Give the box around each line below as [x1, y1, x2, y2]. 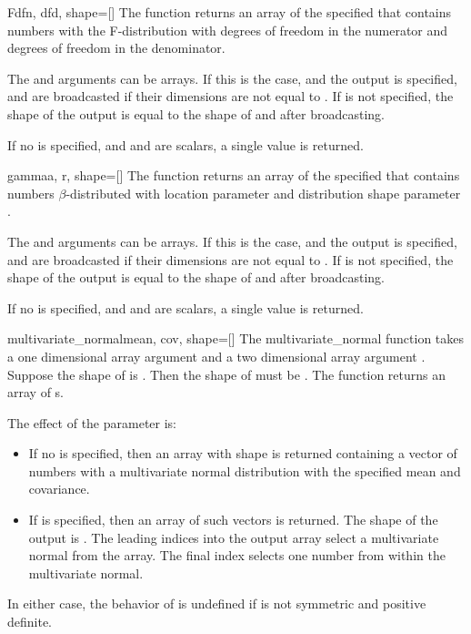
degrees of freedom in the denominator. [7, 38, 225, 57]
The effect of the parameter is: [7, 413, 177, 432]
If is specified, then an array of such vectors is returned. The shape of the [28, 510, 438, 529]
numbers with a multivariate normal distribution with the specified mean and [28, 461, 461, 480]
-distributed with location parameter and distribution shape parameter [65, 183, 461, 202]
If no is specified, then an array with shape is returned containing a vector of [28, 444, 457, 463]
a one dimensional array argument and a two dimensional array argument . [7, 346, 426, 365]
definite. [7, 612, 53, 631]
